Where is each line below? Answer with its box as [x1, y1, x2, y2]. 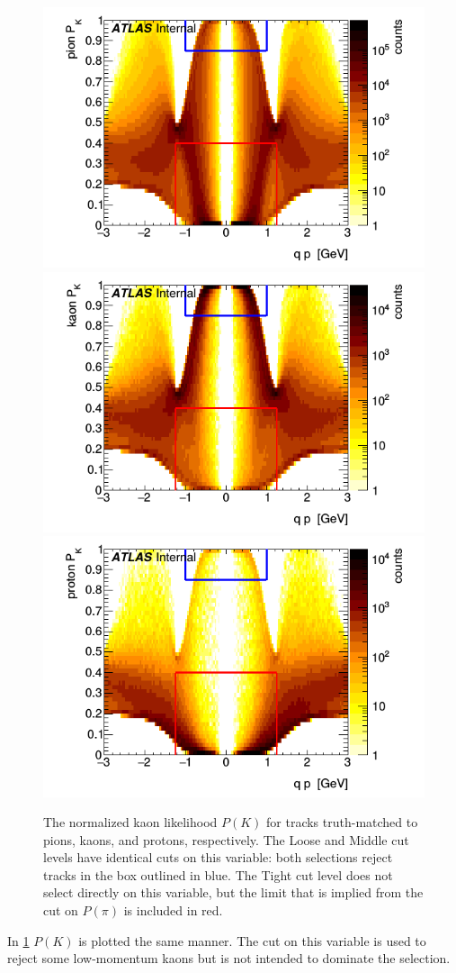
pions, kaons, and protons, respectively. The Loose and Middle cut [43, 830, 409, 849]
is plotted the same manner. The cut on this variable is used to [78, 931, 426, 950]
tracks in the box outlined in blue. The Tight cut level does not [43, 865, 393, 884]
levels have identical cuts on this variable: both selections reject [43, 848, 393, 867]
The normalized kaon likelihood [43, 813, 218, 832]
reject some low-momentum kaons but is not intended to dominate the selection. [7, 949, 451, 968]
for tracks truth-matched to [266, 813, 418, 832]
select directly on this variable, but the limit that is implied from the [43, 883, 424, 902]
